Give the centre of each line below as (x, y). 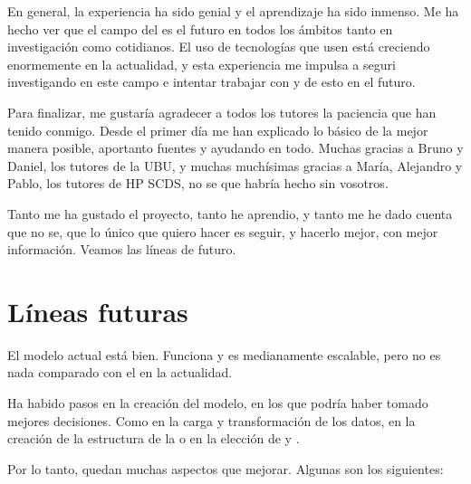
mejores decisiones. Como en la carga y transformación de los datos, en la (211, 420)
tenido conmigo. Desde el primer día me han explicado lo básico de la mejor (218, 130)
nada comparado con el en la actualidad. (120, 372)
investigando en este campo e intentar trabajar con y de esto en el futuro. (211, 82)
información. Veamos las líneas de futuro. (122, 249)
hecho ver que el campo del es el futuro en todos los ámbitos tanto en (200, 28)
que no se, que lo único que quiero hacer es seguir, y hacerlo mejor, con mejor (223, 231)
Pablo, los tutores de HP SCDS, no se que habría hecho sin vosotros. (198, 183)
